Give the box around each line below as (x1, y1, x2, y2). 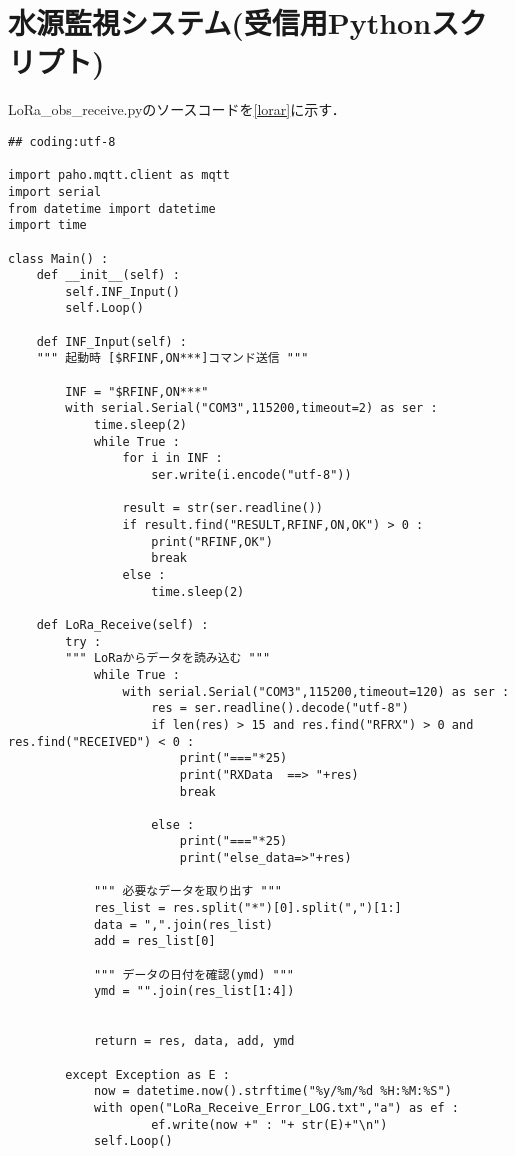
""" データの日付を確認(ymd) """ (93, 967, 294, 982)
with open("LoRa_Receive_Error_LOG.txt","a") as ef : (93, 1100, 460, 1115)
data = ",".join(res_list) (93, 917, 273, 932)
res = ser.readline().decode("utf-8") (151, 701, 409, 716)
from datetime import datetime (8, 201, 216, 216)
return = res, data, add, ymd (93, 1034, 295, 1049)
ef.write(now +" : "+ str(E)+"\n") (151, 1117, 388, 1132)
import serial (8, 184, 102, 199)
